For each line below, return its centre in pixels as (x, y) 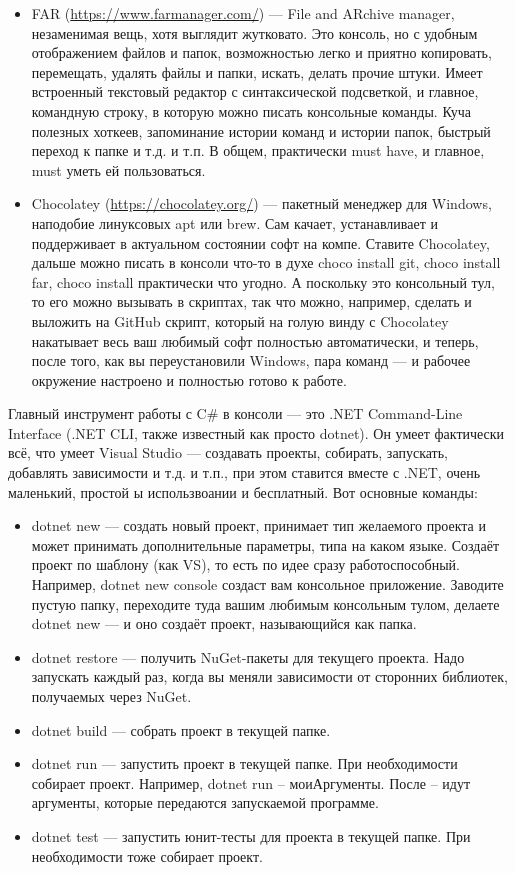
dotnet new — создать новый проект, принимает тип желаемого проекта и (258, 525)
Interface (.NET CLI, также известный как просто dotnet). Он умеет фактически (256, 432)
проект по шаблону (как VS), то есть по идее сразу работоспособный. (245, 564)
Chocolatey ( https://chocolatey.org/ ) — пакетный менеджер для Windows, (261, 203)
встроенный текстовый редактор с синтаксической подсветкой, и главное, (255, 91)
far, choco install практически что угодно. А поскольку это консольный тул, (263, 281)
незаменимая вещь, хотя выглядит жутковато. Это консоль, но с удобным (254, 32)
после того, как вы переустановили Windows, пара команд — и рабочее (251, 360)
